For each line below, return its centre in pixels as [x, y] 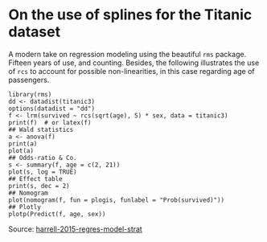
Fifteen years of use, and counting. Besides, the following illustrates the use [134, 63]
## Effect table [35, 178]
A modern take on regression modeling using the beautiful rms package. [127, 54]
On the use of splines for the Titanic [130, 15]
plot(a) [21, 150]
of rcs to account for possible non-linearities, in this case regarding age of [131, 71]
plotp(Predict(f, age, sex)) [57, 214]
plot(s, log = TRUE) [43, 172]
